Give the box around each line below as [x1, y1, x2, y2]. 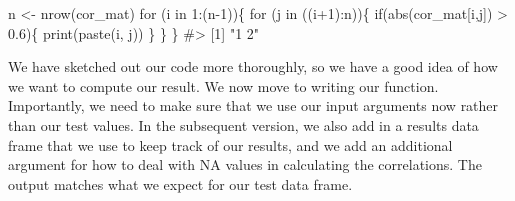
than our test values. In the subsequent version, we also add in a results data [8, 114, 479, 135]
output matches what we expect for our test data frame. [8, 173, 353, 194]
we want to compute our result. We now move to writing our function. [8, 75, 439, 96]
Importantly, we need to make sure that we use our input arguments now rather [8, 95, 499, 116]
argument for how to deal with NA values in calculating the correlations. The [8, 154, 482, 175]
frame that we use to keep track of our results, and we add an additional [8, 134, 453, 155]
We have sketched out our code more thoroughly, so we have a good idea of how [8, 56, 498, 77]
